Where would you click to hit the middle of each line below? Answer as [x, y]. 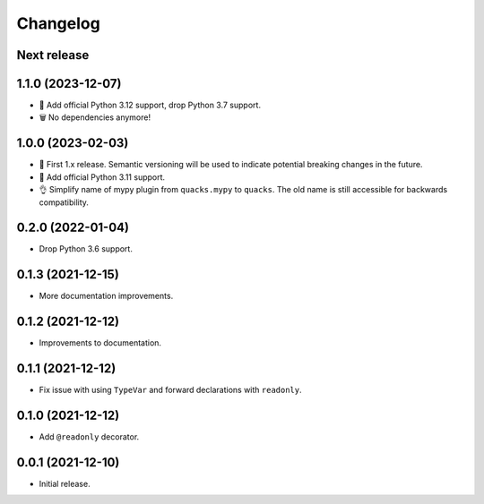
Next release [53, 55]
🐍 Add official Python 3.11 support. [102, 177]
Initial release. [65, 483]
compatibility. [64, 202]
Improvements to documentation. [100, 343]
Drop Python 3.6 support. [86, 249]
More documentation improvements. [106, 296]
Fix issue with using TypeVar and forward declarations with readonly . [170, 390]
